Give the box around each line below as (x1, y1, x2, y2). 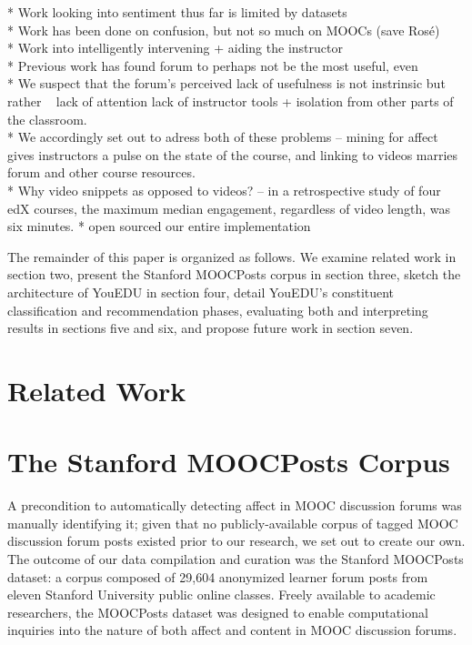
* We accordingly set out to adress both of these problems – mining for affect (7, 127, 438, 146)
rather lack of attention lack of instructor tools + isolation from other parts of (7, 91, 454, 110)
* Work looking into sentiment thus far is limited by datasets (7, 3, 347, 21)
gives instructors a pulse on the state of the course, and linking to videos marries (7, 145, 458, 164)
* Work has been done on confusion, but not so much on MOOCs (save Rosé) (7, 20, 440, 39)
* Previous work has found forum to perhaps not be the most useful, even (7, 55, 418, 75)
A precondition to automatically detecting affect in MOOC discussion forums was (7, 496, 462, 515)
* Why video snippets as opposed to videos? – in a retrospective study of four (7, 180, 441, 199)
